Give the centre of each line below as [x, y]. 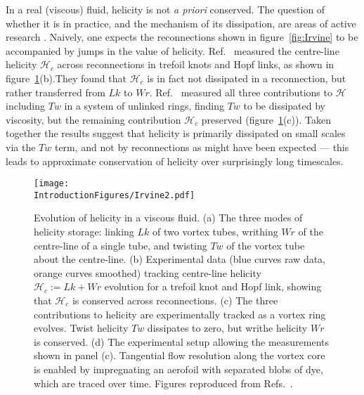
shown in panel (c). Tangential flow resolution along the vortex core [180, 355]
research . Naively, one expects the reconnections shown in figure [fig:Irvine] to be [182, 37]
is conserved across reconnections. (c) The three [175, 300]
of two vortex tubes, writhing [215, 232]
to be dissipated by [284, 106]
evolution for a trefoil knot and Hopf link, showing [213, 286]
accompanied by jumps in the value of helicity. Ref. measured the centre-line [173, 50]
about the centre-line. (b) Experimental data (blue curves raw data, [180, 259]
